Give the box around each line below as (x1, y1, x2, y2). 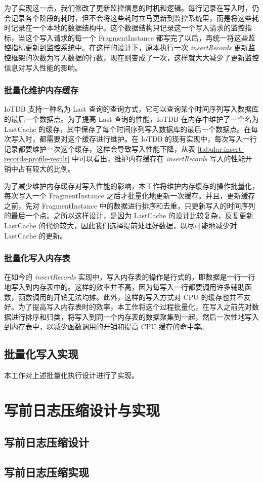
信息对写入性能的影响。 (4, 62, 82, 73)
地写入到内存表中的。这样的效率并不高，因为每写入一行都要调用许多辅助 (4, 281, 245, 292)
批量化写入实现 (4, 346, 78, 362)
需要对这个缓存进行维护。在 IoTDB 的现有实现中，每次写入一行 (46, 133, 257, 144)
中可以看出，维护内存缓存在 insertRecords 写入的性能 (72, 153, 245, 164)
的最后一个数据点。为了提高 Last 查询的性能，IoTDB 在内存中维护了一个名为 (4, 113, 259, 124)
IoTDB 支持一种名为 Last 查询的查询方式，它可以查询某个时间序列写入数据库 (4, 104, 259, 114)
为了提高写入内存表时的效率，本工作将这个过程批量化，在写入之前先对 (18, 301, 252, 312)
